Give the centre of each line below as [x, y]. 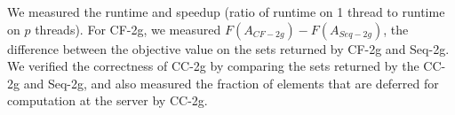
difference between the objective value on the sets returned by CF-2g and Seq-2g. [228, 48]
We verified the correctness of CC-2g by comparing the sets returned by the [213, 66]
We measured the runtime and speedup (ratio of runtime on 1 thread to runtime [226, 11]
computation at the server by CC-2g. [108, 100]
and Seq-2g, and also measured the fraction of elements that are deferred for [231, 83]
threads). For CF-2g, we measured [128, 29]
